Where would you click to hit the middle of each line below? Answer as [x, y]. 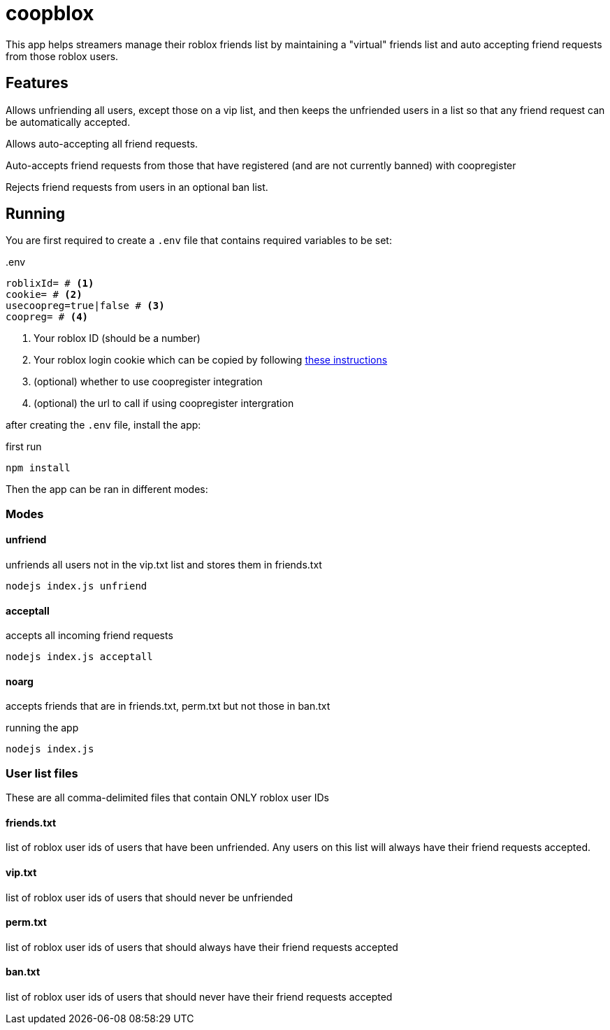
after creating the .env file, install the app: [103, 425]
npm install [38, 468]
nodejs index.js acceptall [79, 657]
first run [24, 447]
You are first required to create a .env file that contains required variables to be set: [199, 241]
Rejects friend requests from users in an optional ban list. [137, 187]
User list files [42, 773]
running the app [42, 728]
